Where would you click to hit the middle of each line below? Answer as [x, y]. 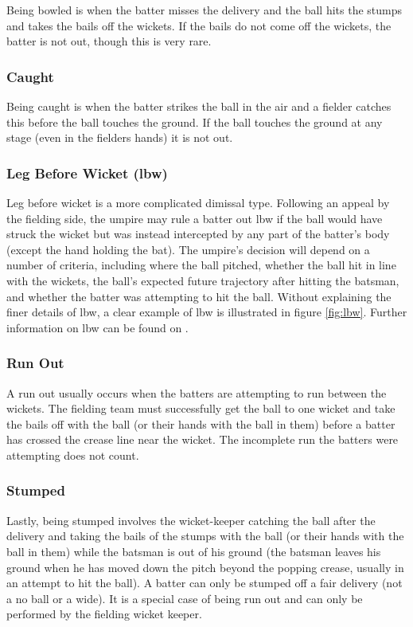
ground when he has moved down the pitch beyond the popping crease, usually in [205, 567]
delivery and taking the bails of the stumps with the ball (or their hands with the [205, 536]
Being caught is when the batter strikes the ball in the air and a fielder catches [199, 106]
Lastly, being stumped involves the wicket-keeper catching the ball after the [191, 520]
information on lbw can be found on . [97, 327]
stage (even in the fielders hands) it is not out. [120, 137]
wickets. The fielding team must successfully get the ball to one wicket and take [201, 408]
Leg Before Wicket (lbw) [87, 172]
